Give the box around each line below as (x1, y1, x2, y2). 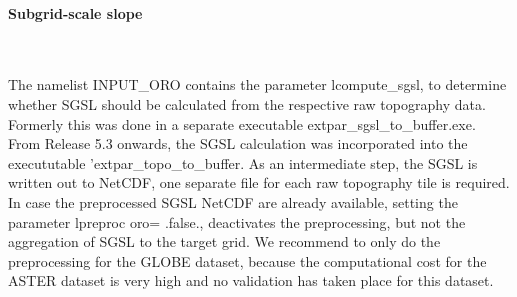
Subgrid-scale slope (8, 2, 143, 23)
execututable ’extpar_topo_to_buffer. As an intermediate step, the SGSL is (8, 152, 478, 173)
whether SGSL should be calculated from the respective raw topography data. (8, 93, 486, 114)
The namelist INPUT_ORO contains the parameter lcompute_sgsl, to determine (8, 74, 507, 95)
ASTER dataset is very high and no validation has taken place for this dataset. (8, 270, 494, 291)
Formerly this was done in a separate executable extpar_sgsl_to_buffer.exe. (8, 113, 476, 134)
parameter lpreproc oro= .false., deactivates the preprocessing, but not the (8, 211, 466, 232)
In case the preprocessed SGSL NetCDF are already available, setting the (8, 191, 458, 212)
